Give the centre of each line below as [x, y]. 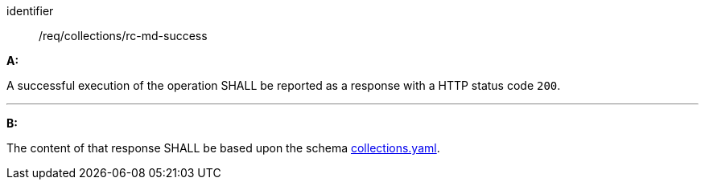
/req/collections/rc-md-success [123, 36]
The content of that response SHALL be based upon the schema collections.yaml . [223, 148]
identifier [30, 11]
